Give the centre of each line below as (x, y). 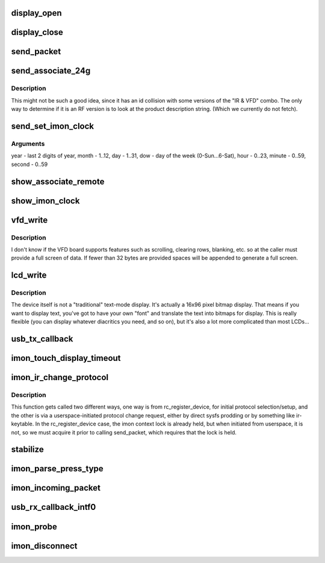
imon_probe (34, 526)
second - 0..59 (29, 164)
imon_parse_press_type (57, 469)
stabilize (28, 450)
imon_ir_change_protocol (60, 377)
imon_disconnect (44, 546)
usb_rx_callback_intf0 (54, 507)
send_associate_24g (51, 71)
